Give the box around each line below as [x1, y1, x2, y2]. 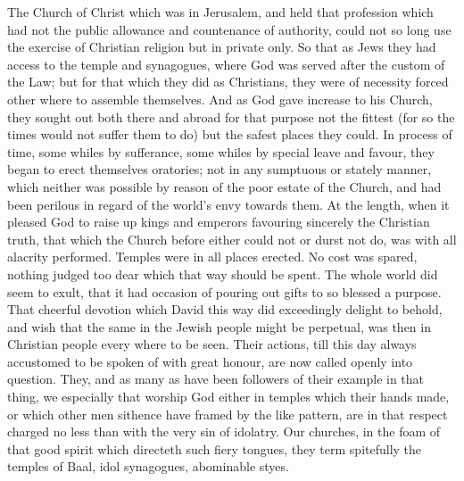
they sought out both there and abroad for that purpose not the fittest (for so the [7, 107, 455, 126]
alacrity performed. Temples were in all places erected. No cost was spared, [7, 247, 418, 266]
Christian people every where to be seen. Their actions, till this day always [7, 335, 417, 353]
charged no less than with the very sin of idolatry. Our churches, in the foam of [7, 422, 441, 441]
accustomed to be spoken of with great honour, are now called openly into [7, 352, 413, 370]
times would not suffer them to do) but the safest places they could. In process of [7, 125, 452, 144]
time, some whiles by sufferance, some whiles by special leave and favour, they [7, 142, 435, 161]
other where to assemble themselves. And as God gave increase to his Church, [7, 89, 433, 108]
